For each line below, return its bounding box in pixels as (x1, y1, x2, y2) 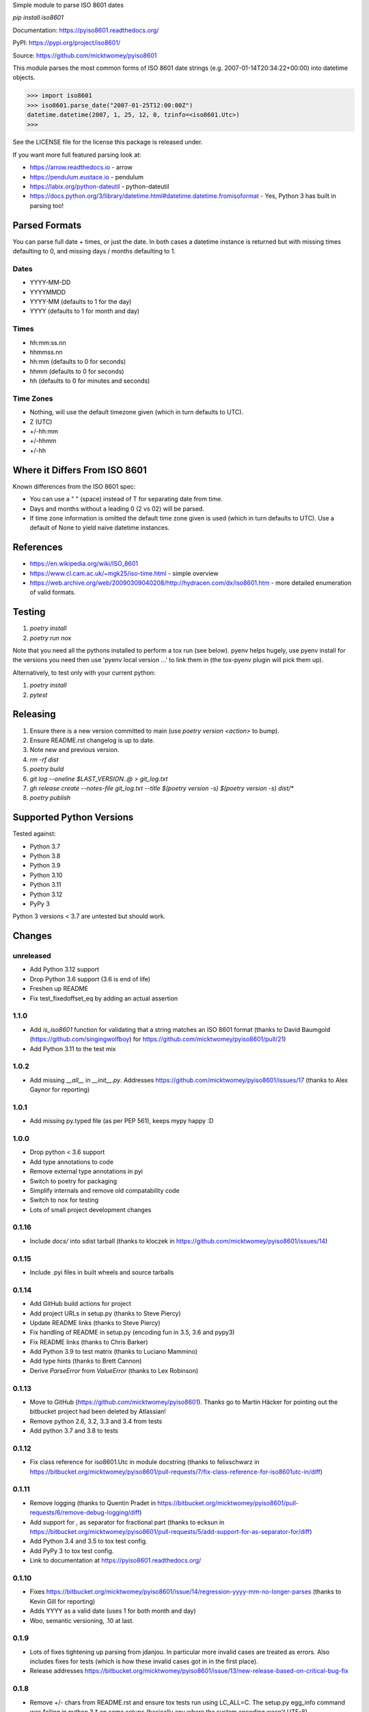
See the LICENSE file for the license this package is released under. (12, 138, 203, 147)
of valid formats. (29, 588, 77, 596)
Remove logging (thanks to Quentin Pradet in (29, 1498, 156, 1507)
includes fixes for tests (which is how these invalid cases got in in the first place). (29, 1657, 259, 1665)
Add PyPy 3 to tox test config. (29, 1546, 114, 1554)
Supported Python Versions (12, 811, 134, 823)
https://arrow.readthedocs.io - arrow (29, 163, 133, 171)
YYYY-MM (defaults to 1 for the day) (29, 298, 132, 306)
